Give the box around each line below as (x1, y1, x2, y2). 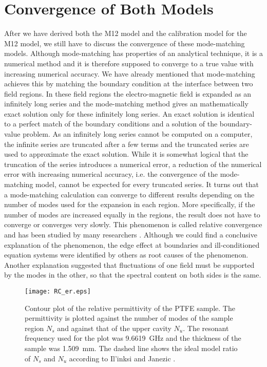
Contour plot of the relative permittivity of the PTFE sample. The (25, 302, 235, 313)
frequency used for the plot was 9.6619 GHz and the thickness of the (25, 333, 241, 343)
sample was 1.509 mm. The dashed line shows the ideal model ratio (25, 343, 238, 353)
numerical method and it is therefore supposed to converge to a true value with (4, 58, 254, 68)
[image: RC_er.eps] (25, 287, 91, 295)
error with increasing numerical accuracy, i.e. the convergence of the (4, 169, 218, 179)
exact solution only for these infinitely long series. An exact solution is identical (4, 108, 255, 119)
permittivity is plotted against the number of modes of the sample (25, 313, 233, 323)
